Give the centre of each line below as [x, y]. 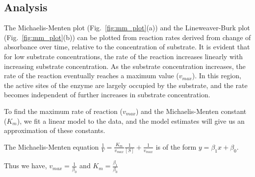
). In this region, [217, 76]
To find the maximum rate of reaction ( [63, 111]
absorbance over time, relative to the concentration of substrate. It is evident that [127, 47]
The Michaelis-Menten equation [51, 146]
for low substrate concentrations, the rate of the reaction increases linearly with [124, 56]
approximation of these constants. [55, 130]
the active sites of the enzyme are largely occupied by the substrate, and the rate [126, 85]
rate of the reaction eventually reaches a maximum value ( [91, 76]
